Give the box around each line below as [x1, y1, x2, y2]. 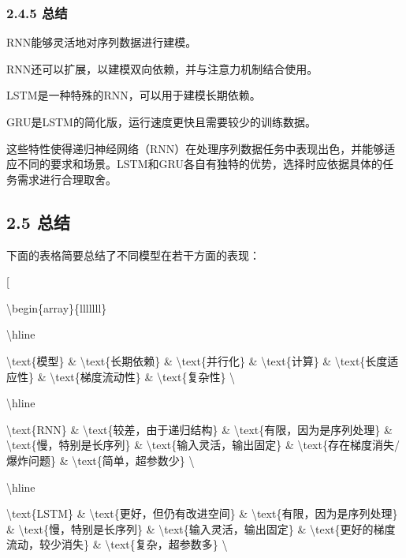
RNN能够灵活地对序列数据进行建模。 [6, 34, 197, 51]
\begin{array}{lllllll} [6, 299, 107, 316]
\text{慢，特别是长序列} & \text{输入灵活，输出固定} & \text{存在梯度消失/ [6, 436, 400, 453]
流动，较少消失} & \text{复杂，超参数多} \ [6, 536, 228, 552]
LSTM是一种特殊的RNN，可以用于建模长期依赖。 [6, 87, 261, 103]
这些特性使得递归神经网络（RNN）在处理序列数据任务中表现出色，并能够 [6, 140, 385, 156]
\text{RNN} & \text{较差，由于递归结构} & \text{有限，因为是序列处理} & [6, 421, 393, 437]
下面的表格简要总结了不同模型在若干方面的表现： [6, 246, 260, 263]
